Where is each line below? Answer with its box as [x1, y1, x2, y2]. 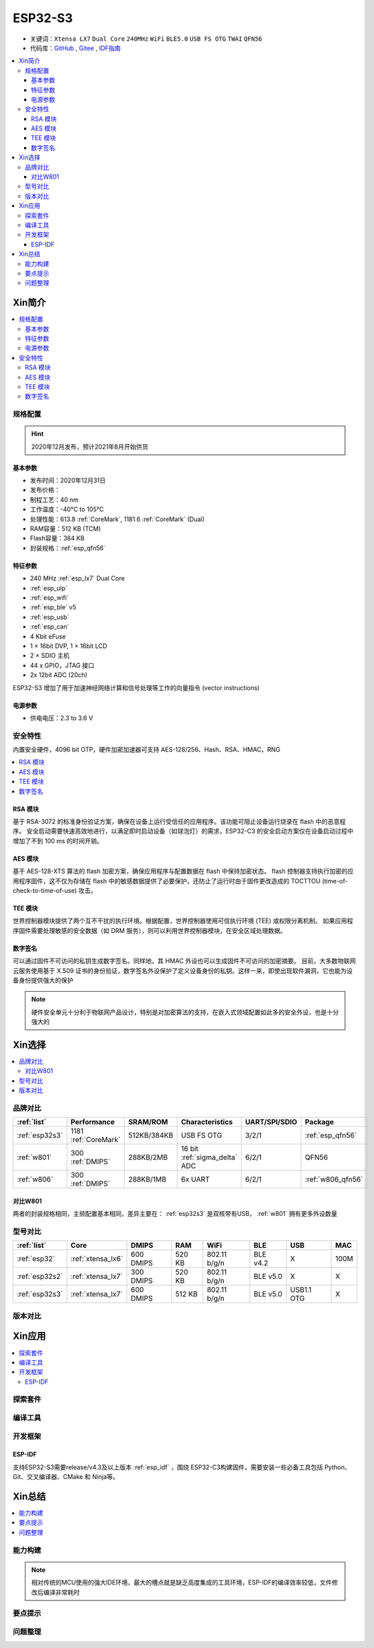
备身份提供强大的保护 [12, 976, 74, 984]
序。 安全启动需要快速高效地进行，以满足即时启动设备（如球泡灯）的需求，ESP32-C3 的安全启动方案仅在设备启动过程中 [12, 827, 354, 835]
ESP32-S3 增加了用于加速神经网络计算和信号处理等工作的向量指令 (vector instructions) [12, 683, 260, 691]
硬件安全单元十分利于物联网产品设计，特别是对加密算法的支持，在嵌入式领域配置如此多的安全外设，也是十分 [31, 1008, 339, 1016]
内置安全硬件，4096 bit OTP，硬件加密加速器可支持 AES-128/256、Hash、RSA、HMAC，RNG [12, 745, 280, 754]
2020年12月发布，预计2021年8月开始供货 [31, 442, 149, 451]
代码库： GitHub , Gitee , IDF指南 [30, 43, 121, 52]
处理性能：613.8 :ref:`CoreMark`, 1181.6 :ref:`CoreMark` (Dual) [30, 515, 205, 523]
